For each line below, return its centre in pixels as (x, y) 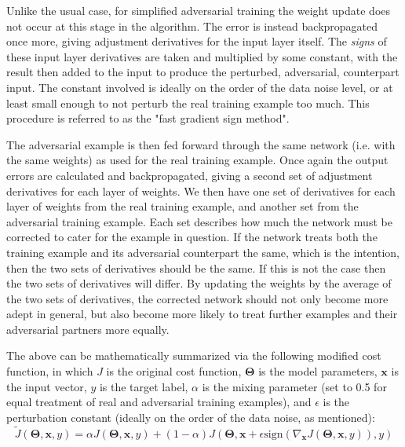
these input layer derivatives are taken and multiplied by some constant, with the (202, 56)
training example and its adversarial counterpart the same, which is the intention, (203, 252)
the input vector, (47, 386)
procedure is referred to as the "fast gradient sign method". (148, 118)
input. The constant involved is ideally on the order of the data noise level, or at (200, 87)
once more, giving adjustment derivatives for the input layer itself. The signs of (197, 41)
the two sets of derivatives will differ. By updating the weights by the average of (199, 283)
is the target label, (144, 386)
